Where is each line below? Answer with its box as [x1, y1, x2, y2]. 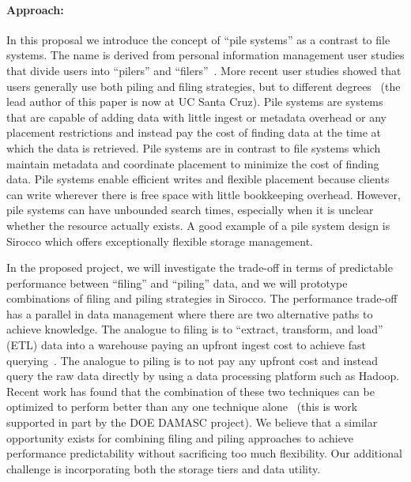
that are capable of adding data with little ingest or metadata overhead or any [6, 108, 386, 125]
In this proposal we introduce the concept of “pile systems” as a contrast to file [6, 31, 390, 47]
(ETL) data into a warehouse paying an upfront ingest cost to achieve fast [6, 337, 366, 353]
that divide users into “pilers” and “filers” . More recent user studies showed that [6, 62, 402, 78]
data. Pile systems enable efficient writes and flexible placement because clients [6, 171, 390, 187]
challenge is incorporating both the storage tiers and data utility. [6, 460, 321, 476]
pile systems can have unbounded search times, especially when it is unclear [6, 201, 374, 218]
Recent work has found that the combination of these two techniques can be [6, 382, 375, 399]
